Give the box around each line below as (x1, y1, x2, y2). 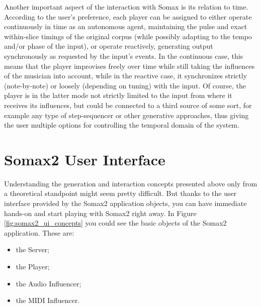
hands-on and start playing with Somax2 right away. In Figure (4, 208, 197, 218)
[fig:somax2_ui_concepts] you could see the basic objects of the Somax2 (4, 218, 227, 228)
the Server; (16, 244, 49, 255)
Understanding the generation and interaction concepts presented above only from (4, 178, 257, 188)
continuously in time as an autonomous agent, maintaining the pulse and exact (4, 21, 247, 32)
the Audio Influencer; (16, 278, 81, 288)
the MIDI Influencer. (16, 295, 80, 305)
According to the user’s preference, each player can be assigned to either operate (4, 11, 252, 22)
